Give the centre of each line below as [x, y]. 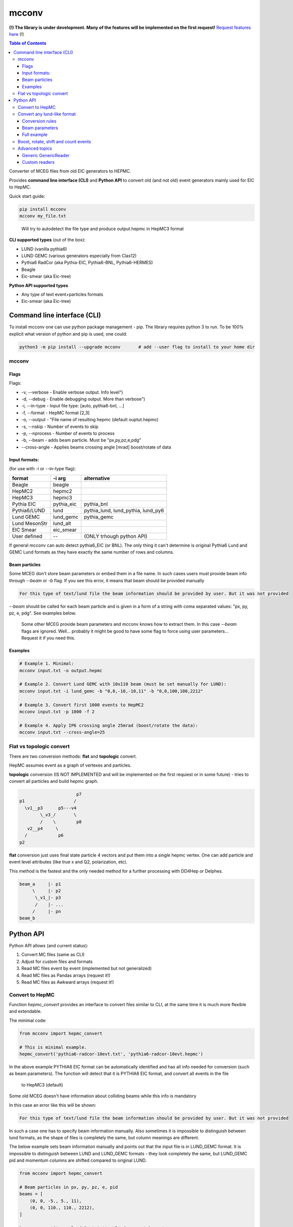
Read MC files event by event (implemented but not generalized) [87, 968]
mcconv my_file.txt [43, 216]
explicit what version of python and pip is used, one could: [68, 334]
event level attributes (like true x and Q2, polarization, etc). [68, 862]
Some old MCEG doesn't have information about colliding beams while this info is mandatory [103, 1096]
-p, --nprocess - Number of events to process [68, 433]
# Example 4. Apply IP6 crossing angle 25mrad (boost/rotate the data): [109, 725]
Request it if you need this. [48, 638]
